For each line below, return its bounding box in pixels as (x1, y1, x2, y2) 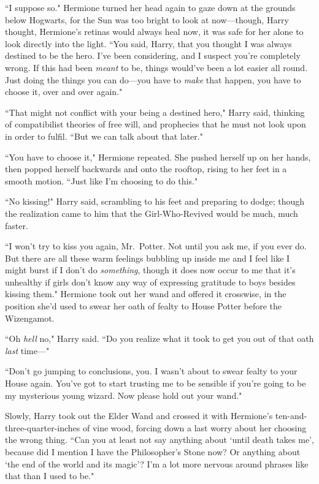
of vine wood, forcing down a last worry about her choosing (82, 421, 307, 434)
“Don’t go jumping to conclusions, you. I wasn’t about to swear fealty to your (5, 365, 298, 377)
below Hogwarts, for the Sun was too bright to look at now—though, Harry (5, 13, 289, 26)
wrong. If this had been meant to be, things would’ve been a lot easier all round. (5, 61, 308, 74)
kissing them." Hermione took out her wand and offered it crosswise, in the (5, 287, 286, 300)
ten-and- (275, 409, 307, 422)
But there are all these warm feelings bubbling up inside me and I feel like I (5, 251, 290, 264)
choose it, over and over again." (5, 85, 123, 98)
